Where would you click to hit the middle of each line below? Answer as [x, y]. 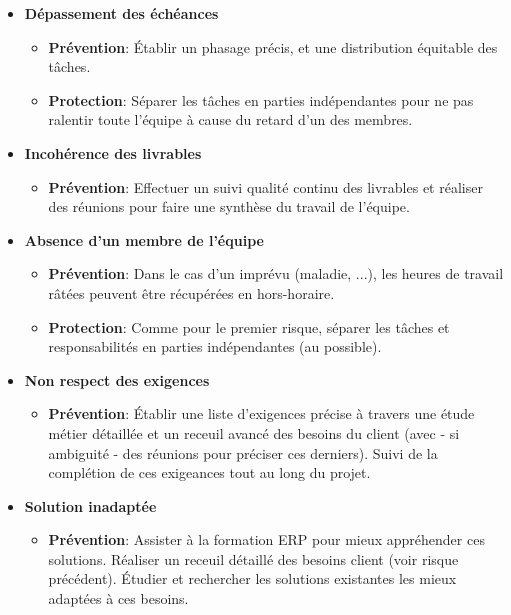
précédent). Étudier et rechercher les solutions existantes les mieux [252, 578]
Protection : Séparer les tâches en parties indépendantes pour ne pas [261, 99]
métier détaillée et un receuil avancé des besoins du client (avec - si [254, 432]
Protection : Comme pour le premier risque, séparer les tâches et [249, 326]
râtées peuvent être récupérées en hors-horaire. [191, 292]
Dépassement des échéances [121, 13]
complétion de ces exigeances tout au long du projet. [209, 472]
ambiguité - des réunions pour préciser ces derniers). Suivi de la [243, 452]
